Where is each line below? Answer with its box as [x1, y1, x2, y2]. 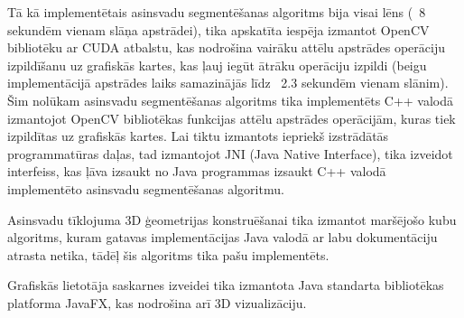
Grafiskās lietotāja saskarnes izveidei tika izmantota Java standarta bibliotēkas [7, 276, 444, 295]
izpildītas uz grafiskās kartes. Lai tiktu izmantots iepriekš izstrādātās [7, 126, 389, 145]
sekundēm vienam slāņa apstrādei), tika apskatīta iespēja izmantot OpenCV [7, 20, 430, 39]
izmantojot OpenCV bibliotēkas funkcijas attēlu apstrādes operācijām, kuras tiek [7, 108, 456, 127]
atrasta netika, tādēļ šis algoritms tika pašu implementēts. [7, 245, 329, 264]
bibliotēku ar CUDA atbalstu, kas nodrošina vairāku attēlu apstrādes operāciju [7, 38, 445, 57]
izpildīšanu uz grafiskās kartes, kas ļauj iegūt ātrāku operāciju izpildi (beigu [7, 55, 427, 74]
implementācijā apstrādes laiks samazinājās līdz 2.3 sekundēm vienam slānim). [7, 73, 449, 92]
